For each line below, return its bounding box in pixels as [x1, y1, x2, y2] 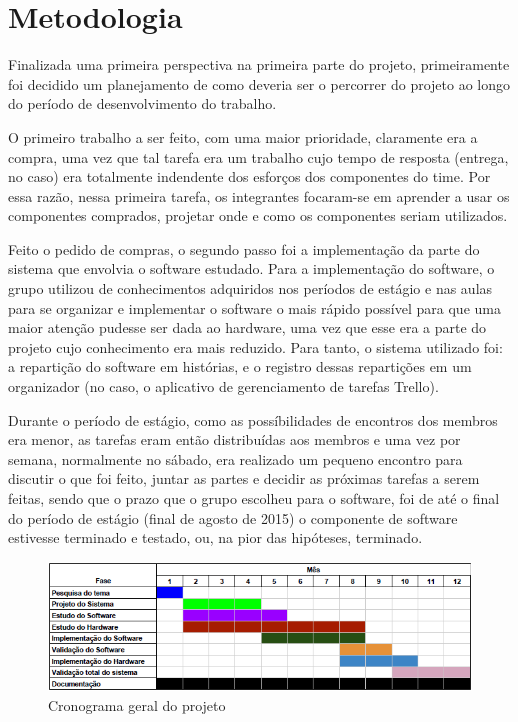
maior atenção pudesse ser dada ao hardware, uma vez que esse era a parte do [8, 317, 487, 338]
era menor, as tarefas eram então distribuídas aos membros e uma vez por [8, 429, 461, 450]
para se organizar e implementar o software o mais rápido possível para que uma [8, 297, 501, 318]
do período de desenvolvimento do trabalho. [8, 93, 277, 114]
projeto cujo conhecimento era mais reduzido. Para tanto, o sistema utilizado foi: [8, 336, 503, 357]
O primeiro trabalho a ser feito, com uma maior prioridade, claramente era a [8, 126, 478, 147]
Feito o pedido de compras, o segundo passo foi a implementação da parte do [8, 238, 480, 259]
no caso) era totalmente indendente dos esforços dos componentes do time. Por [8, 166, 491, 187]
